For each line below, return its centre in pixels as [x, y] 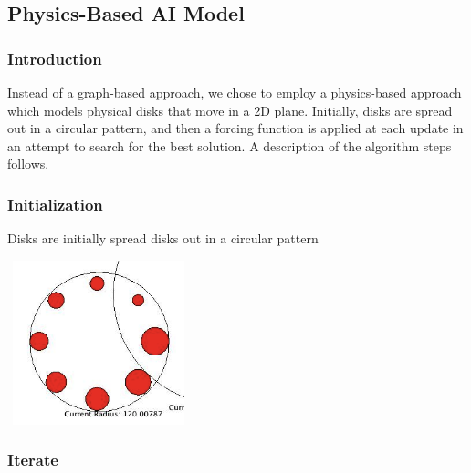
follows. [28, 164]
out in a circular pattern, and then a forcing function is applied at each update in [235, 128]
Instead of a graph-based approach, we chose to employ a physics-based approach [235, 92]
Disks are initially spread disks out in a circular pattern [163, 238]
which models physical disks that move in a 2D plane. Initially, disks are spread [230, 110]
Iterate [33, 460]
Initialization [55, 204]
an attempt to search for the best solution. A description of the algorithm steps [230, 145]
